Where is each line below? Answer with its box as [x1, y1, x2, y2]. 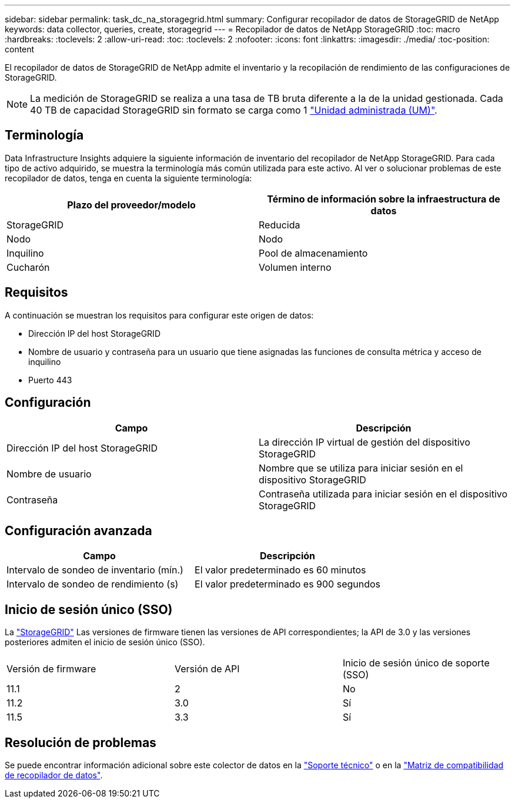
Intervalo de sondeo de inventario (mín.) [6, 564, 183, 576]
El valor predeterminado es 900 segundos [195, 578, 381, 590]
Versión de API [174, 663, 240, 675]
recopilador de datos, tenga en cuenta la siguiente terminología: [5, 172, 252, 183]
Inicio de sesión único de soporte [342, 657, 490, 669]
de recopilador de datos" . [5, 770, 103, 781]
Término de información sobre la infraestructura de [267, 193, 500, 205]
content [5, 44, 35, 54]
